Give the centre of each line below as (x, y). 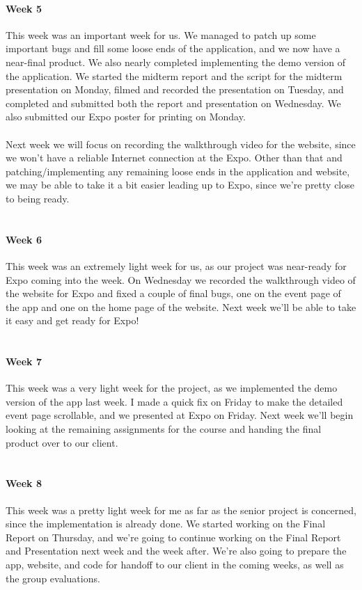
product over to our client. (62, 442)
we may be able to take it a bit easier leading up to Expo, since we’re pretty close (180, 185)
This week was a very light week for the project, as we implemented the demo (172, 388)
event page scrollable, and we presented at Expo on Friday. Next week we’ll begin (180, 415)
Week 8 (24, 483)
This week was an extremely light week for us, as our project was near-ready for (176, 265)
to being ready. (38, 198)
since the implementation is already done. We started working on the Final (166, 524)
